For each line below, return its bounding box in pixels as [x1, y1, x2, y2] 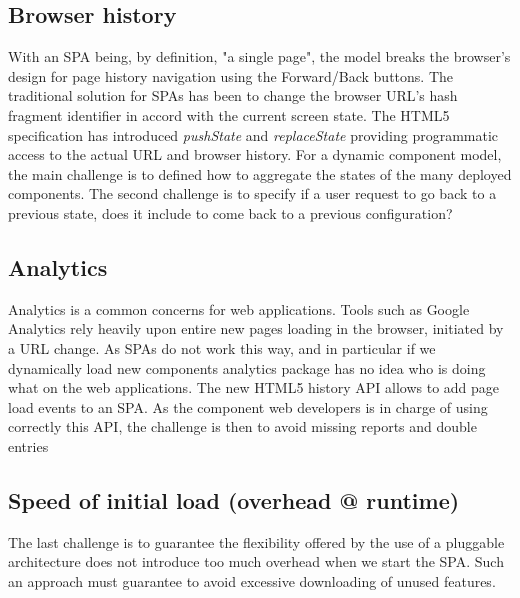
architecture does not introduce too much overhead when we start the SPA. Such [8, 551, 504, 572]
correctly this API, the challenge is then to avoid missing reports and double [8, 416, 477, 437]
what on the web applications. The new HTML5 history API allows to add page [8, 377, 500, 398]
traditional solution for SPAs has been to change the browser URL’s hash [8, 85, 458, 106]
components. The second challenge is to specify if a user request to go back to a [8, 183, 497, 204]
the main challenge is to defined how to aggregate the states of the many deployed [8, 163, 512, 184]
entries [8, 435, 49, 456]
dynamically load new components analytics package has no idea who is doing [8, 357, 486, 378]
